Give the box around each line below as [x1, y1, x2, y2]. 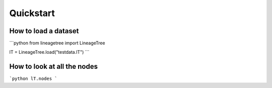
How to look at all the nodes [9, 62, 98, 71]
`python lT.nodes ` [9, 76, 57, 81]
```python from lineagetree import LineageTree [9, 40, 105, 46]
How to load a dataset [9, 27, 79, 35]
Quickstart [9, 8, 55, 19]
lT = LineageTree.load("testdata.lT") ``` [9, 49, 90, 55]
